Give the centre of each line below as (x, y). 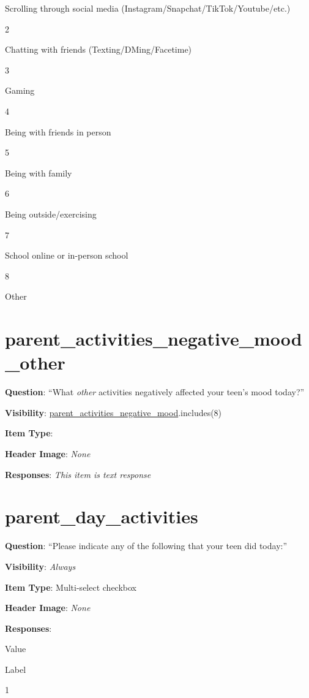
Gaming (20, 90)
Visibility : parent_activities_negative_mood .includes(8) (114, 412)
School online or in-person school (67, 255)
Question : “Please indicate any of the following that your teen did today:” (146, 546)
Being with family (39, 173)
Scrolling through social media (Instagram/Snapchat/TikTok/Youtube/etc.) (148, 8)
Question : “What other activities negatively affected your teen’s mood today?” (155, 392)
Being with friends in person (58, 131)
